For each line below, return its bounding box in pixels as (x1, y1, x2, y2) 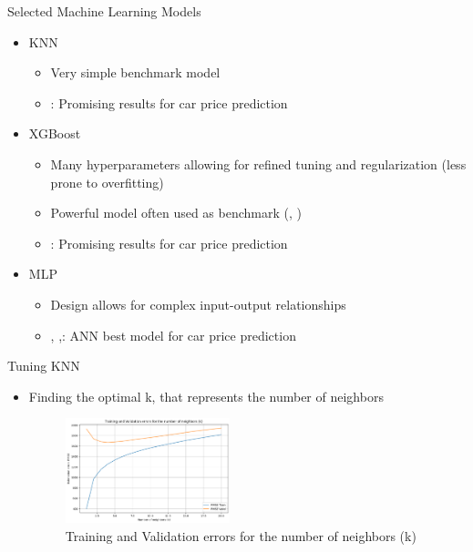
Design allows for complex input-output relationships (50, 294, 346, 313)
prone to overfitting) (50, 172, 164, 191)
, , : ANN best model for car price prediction (50, 325, 296, 344)
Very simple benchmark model (50, 63, 221, 82)
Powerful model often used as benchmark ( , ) (50, 203, 302, 222)
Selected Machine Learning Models (7, 2, 201, 20)
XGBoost (28, 124, 81, 143)
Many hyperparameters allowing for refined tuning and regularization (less (50, 154, 467, 173)
